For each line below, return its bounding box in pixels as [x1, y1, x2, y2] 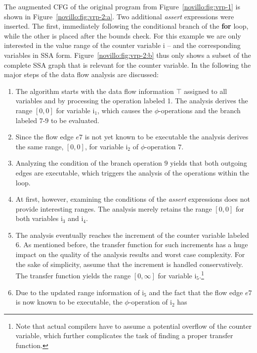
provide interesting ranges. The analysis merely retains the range [15, 203, 212, 214]
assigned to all [183, 86, 227, 96]
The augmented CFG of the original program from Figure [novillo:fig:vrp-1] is [4, 1, 241, 11]
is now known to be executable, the [15, 297, 123, 307]
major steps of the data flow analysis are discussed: [4, 69, 159, 80]
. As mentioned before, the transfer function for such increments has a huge [19, 239, 248, 250]
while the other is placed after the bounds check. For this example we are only [4, 30, 241, 41]
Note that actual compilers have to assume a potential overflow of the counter [15, 320, 252, 331]
